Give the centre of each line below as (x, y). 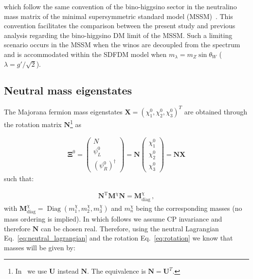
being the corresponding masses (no (189, 208)
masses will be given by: (40, 247)
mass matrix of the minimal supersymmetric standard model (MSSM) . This (118, 16)
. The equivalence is (117, 271)
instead (68, 271)
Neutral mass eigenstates (68, 90)
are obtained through (216, 111)
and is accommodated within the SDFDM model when (85, 54)
